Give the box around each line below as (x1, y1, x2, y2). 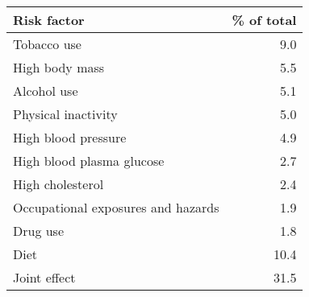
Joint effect (13, 268, 76, 287)
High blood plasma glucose (13, 151, 165, 170)
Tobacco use (13, 35, 81, 53)
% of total (232, 10, 297, 29)
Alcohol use (13, 81, 78, 100)
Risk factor (13, 10, 85, 29)
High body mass (13, 58, 105, 76)
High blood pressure (13, 128, 127, 146)
